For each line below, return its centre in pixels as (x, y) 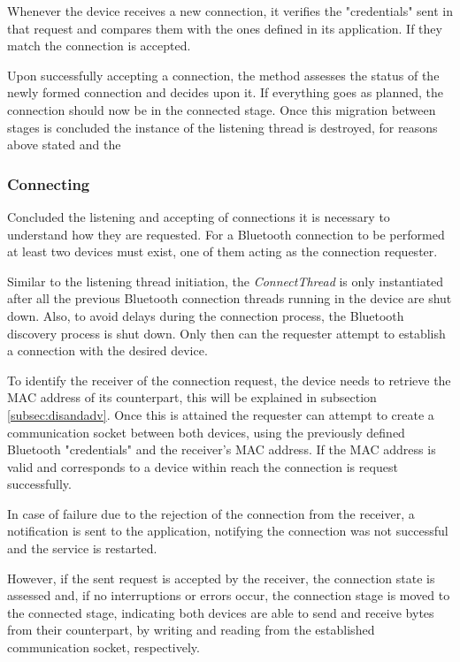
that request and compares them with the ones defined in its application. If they (225, 28)
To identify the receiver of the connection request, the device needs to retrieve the (229, 380)
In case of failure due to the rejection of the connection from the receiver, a (211, 513)
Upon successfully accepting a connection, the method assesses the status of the (223, 75)
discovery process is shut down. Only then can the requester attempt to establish (226, 333)
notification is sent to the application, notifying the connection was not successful (228, 531)
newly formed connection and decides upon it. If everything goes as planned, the (226, 92)
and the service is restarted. (82, 548)
